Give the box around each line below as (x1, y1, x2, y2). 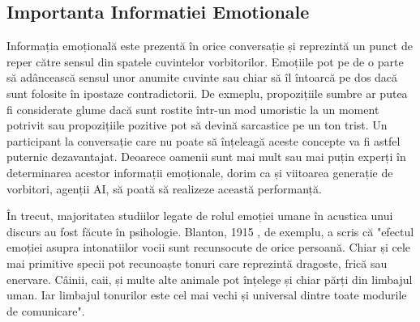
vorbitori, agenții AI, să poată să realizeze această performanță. (6, 180, 322, 197)
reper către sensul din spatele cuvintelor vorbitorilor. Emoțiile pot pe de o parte (6, 53, 404, 70)
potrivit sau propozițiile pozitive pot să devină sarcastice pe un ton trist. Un (6, 117, 388, 133)
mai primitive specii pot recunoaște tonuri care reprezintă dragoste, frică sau (6, 254, 388, 271)
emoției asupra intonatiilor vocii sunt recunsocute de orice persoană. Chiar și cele (6, 239, 410, 256)
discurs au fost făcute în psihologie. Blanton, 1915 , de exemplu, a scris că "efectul (6, 222, 414, 239)
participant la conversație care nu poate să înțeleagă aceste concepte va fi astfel (6, 132, 401, 149)
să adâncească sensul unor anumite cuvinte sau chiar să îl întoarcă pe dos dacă (6, 69, 398, 86)
